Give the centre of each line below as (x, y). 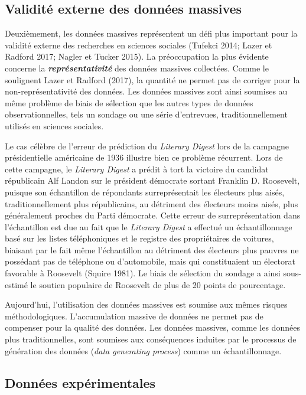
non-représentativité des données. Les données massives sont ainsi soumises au (146, 91)
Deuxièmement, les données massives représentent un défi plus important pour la (151, 33)
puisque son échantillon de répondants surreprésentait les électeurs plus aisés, (145, 192)
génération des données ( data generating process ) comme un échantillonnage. (143, 350)
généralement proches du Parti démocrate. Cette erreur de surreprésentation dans (153, 215)
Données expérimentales (80, 382)
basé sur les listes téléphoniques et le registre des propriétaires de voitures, (139, 238)
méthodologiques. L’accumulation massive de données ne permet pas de (134, 316)
